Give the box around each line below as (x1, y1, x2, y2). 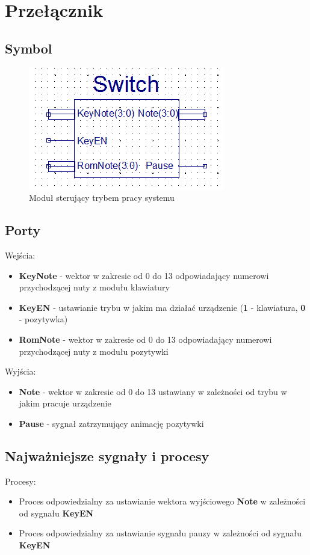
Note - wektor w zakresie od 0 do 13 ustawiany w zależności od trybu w (19, 385, 287, 397)
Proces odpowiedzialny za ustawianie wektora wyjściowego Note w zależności (19, 495, 306, 507)
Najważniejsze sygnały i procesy (5, 446, 209, 465)
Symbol (5, 38, 52, 57)
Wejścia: (5, 248, 36, 261)
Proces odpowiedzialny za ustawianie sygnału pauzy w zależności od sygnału (19, 527, 302, 539)
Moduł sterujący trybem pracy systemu (29, 191, 175, 204)
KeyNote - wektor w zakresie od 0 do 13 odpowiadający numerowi (19, 269, 269, 281)
